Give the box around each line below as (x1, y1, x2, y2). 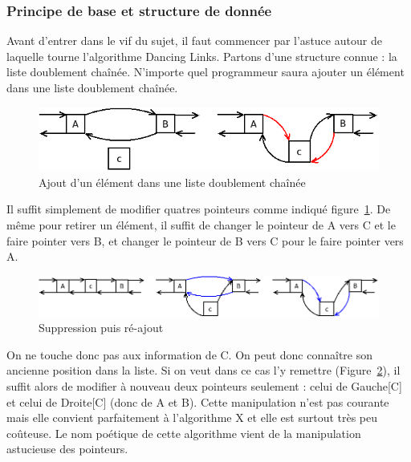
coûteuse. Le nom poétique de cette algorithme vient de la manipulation (6, 424, 361, 441)
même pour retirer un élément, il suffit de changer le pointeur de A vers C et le (6, 217, 396, 233)
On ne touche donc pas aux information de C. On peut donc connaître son (6, 346, 373, 363)
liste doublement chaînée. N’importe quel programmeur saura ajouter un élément (6, 63, 405, 80)
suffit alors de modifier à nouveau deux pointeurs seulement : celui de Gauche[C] (6, 378, 402, 395)
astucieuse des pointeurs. (6, 440, 128, 457)
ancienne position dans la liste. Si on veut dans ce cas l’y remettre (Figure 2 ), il (6, 362, 401, 379)
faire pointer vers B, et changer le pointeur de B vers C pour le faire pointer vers (6, 232, 404, 249)
